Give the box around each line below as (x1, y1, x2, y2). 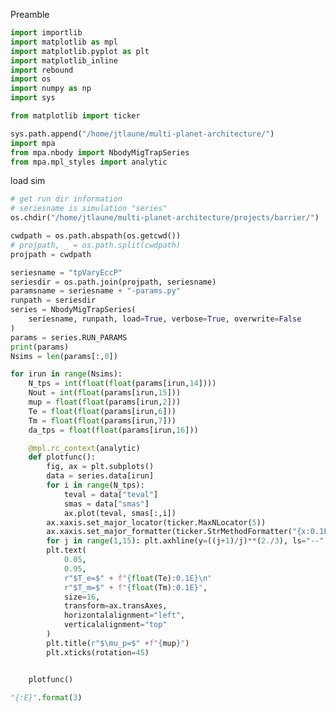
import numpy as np (10, 84, 92, 94)
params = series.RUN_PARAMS (10, 332, 128, 343)
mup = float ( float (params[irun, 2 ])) (28, 397, 182, 407)
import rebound (10, 65, 74, 75)
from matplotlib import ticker (10, 111, 141, 121)
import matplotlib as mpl (10, 37, 118, 47)
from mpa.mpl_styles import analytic (10, 157, 168, 167)
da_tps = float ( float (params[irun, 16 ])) (28, 425, 199, 435)
